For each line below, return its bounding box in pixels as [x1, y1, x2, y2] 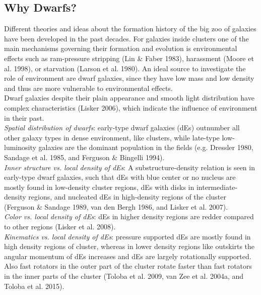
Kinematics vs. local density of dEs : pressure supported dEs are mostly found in [4, 231, 251, 241]
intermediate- [196, 181, 238, 192]
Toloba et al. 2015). [4, 280, 64, 291]
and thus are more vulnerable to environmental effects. [4, 82, 173, 93]
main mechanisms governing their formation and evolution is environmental [4, 43, 237, 54]
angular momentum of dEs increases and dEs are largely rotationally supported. [4, 251, 251, 261]
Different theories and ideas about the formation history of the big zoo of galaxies [4, 23, 256, 34]
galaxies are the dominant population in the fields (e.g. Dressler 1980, [38, 142, 253, 153]
